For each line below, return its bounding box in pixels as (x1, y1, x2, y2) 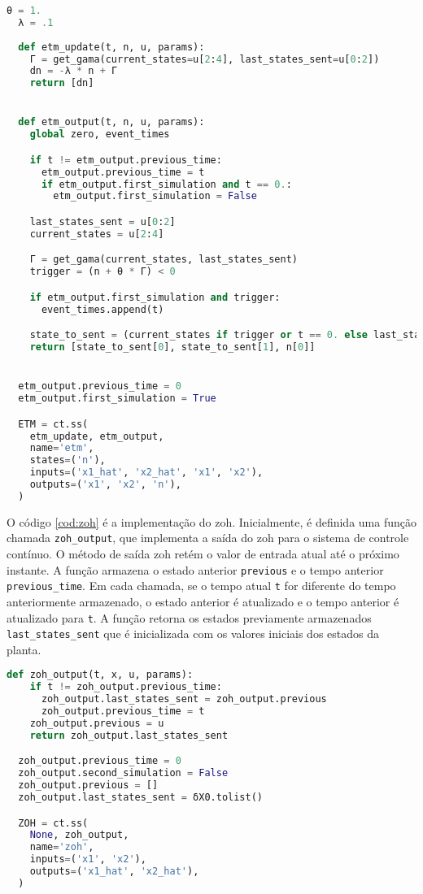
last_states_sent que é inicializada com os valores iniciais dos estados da (7, 625, 379, 642)
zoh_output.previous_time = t (41, 705, 205, 718)
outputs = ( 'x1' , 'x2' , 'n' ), (29, 479, 181, 491)
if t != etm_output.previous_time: (29, 154, 222, 166)
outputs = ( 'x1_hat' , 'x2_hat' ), (29, 866, 199, 878)
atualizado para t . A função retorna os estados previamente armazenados (7, 609, 372, 626)
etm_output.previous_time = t (41, 166, 205, 178)
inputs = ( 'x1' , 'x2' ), (29, 853, 146, 866)
